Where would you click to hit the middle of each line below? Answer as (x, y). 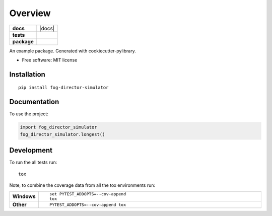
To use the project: (29, 114)
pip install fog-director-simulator (63, 88)
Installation (27, 74)
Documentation (34, 102)
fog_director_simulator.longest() (62, 134)
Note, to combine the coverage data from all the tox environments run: (82, 185)
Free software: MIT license (50, 60)
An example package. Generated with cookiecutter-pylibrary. (73, 51)
